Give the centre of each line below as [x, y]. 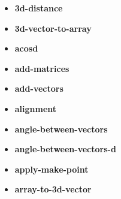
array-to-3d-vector [53, 189]
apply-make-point [52, 169]
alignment [36, 108]
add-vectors [39, 88]
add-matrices [42, 68]
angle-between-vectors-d [65, 149]
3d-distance [39, 8]
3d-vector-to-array [53, 28]
